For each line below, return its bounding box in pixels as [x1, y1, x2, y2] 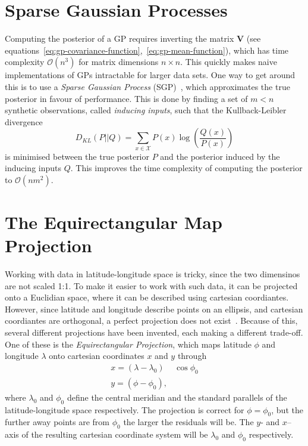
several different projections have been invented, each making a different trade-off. [5, 326, 303, 339]
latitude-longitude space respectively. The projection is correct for [5, 403, 244, 416]
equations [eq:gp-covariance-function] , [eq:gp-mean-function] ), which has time [5, 44, 289, 56]
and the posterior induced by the [160, 150, 280, 162]
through [177, 349, 207, 362]
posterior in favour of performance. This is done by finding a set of [5, 92, 248, 104]
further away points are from [5, 416, 110, 428]
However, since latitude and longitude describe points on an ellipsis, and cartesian [5, 302, 303, 315]
